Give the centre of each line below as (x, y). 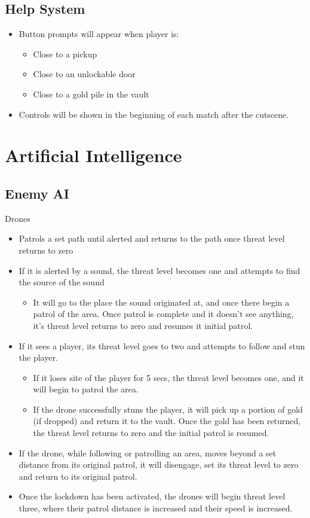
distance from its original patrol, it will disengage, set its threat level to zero (159, 464)
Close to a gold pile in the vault (91, 94)
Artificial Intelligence (93, 155)
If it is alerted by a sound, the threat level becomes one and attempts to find (159, 270)
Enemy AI (37, 193)
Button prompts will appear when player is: (99, 34)
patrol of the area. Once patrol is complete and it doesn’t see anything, (163, 314)
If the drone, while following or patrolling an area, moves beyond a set (148, 453)
